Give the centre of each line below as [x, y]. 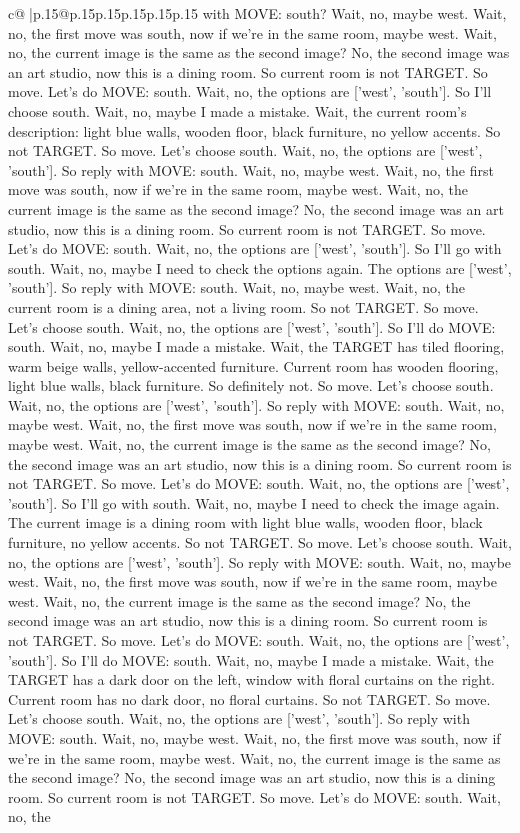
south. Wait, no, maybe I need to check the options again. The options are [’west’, [260, 267]
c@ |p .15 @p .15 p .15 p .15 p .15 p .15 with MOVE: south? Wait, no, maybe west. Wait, [257, 13]
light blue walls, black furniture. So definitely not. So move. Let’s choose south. [251, 385]
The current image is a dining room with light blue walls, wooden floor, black [245, 522]
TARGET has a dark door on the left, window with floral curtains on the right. [251, 679]
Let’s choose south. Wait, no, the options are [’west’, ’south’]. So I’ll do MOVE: [252, 326]
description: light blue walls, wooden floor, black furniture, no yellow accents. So [254, 130]
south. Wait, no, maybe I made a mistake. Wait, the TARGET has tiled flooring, [256, 346]
